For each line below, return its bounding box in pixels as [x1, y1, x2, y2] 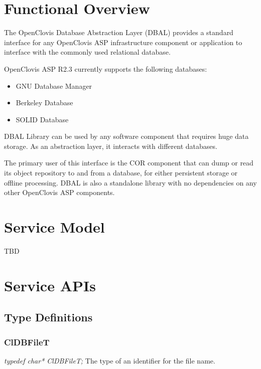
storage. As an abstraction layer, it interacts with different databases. [4, 140, 217, 151]
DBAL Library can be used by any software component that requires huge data [4, 131, 249, 141]
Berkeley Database [16, 97, 73, 108]
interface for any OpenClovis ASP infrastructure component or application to [4, 37, 242, 47]
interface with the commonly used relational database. [4, 47, 171, 57]
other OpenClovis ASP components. [4, 187, 115, 198]
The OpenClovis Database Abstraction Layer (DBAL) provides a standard [4, 27, 233, 38]
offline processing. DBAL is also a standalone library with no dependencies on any [4, 177, 257, 188]
